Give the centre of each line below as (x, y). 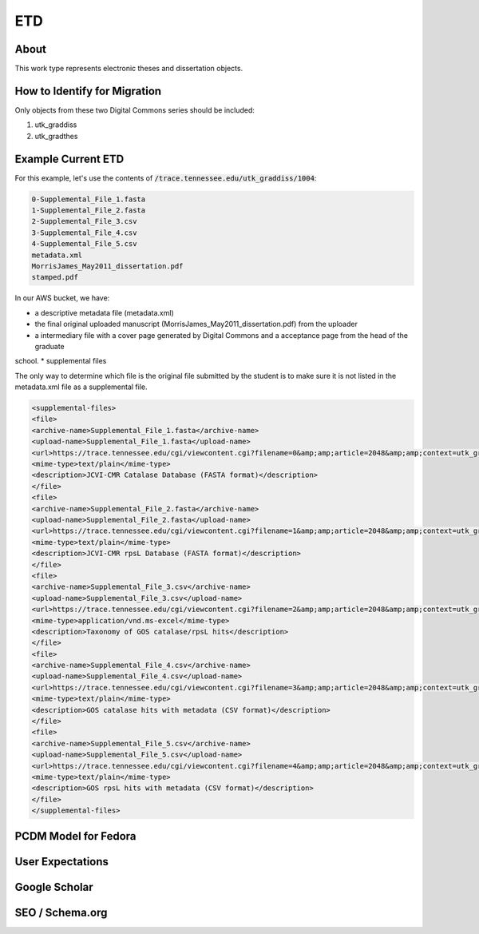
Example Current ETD (69, 159)
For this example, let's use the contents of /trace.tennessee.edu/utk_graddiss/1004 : (166, 178)
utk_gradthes (56, 136)
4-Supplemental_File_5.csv (84, 244)
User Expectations (62, 862)
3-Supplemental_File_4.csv (84, 233)
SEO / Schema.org (61, 912)
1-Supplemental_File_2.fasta (89, 211)
